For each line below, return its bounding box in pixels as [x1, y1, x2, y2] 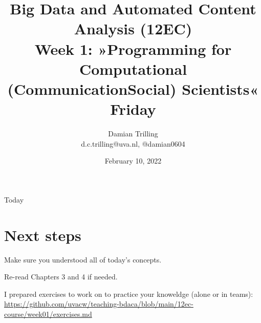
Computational [79, 58, 187, 79]
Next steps [4, 224, 81, 245]
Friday [110, 98, 156, 119]
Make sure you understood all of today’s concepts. [4, 254, 162, 265]
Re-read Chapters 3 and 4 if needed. [4, 271, 118, 282]
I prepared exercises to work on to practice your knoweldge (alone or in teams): [4, 288, 253, 299]
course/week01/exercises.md [4, 308, 92, 319]
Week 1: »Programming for [34, 38, 232, 59]
